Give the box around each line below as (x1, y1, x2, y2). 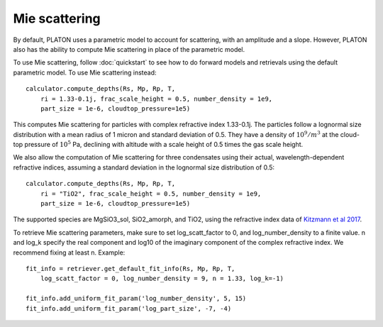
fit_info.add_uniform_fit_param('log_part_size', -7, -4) (26, 304, 232, 312)
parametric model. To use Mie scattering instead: (13, 68, 157, 77)
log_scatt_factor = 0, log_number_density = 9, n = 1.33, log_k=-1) (40, 275, 284, 283)
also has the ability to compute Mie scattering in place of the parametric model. (13, 45, 245, 53)
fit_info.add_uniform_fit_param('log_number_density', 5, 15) (26, 294, 247, 303)
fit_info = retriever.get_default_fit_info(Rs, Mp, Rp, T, (26, 265, 235, 272)
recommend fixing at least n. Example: (13, 248, 126, 257)
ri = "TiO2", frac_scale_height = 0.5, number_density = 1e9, (40, 189, 262, 198)
